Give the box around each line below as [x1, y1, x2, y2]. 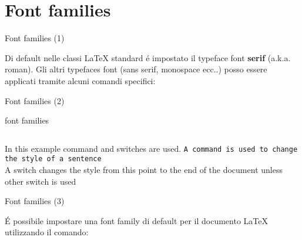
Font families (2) [5, 94, 65, 106]
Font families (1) [5, 32, 65, 44]
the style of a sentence [5, 155, 102, 164]
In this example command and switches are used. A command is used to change [5, 142, 298, 154]
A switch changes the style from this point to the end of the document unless [5, 164, 283, 175]
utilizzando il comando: [5, 226, 89, 238]
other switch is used [5, 175, 76, 187]
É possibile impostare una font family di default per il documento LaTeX [5, 214, 268, 226]
